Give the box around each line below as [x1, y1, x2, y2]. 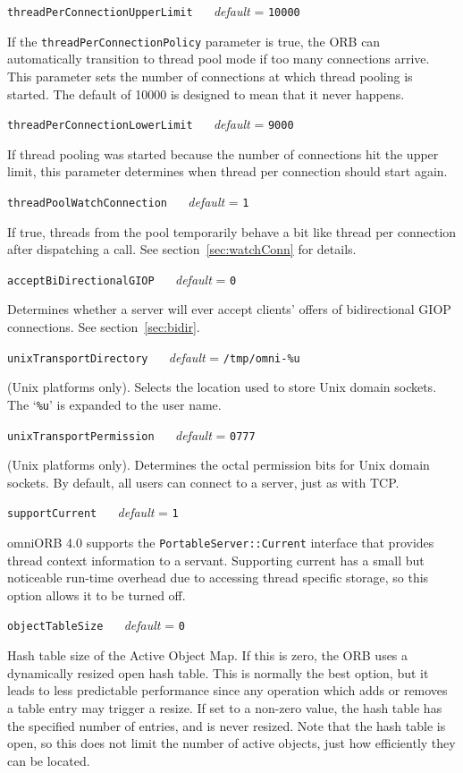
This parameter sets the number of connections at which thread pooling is [7, 66, 413, 85]
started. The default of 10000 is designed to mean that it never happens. [7, 84, 405, 103]
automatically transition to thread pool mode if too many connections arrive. [7, 49, 430, 68]
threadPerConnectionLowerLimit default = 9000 [7, 115, 294, 133]
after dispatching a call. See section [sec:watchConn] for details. [7, 240, 357, 259]
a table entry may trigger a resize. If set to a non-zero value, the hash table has [7, 698, 442, 717]
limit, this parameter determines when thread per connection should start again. [7, 162, 448, 181]
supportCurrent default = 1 [7, 503, 179, 522]
